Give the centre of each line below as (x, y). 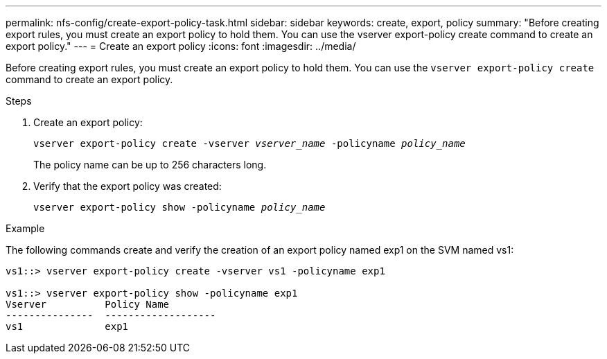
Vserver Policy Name (88, 304)
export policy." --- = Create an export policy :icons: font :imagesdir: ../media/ (181, 46)
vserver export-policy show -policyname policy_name (179, 207)
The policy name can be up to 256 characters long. (150, 165)
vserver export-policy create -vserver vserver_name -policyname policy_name (249, 143)
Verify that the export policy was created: (127, 186)
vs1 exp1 (67, 326)
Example (25, 228)
